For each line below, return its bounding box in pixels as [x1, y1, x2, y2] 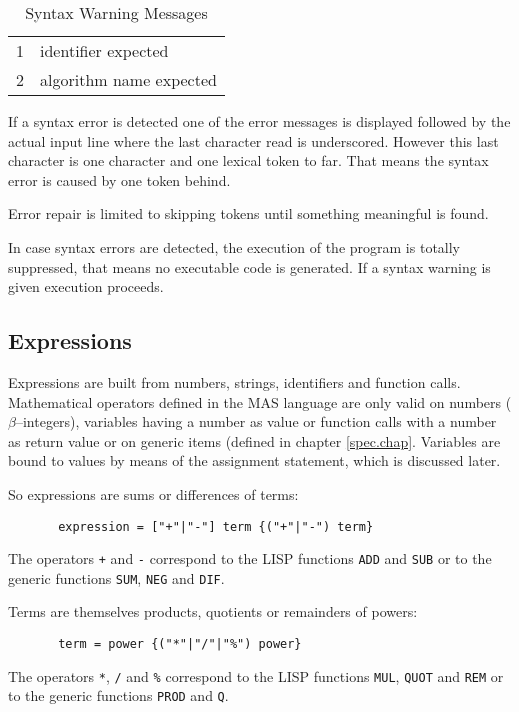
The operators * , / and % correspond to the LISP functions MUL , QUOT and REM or [8, 665, 504, 686]
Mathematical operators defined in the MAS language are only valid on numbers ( [8, 391, 512, 412]
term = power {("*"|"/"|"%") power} [58, 637, 302, 652]
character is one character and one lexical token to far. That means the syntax [8, 150, 489, 171]
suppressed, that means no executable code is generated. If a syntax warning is [8, 256, 491, 277]
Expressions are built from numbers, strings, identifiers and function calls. [8, 371, 461, 392]
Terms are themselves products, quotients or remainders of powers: [8, 601, 418, 622]
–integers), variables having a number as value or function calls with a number [15, 411, 497, 432]
